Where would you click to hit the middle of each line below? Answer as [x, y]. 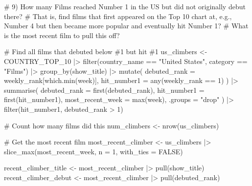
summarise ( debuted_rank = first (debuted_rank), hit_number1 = [104, 90]
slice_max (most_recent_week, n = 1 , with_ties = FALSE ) [93, 151]
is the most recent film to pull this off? [62, 35]
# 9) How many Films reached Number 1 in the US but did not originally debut [125, 6]
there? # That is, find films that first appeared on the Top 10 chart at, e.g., [118, 16]
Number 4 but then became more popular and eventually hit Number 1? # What [126, 26]
